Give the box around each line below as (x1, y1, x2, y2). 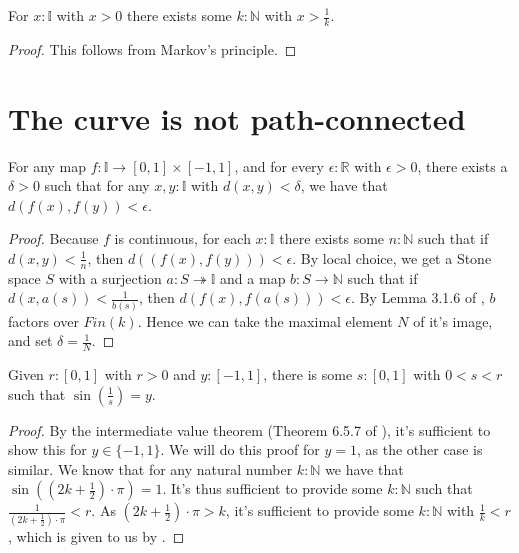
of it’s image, (413, 310, 493, 331)
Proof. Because (8, 228, 99, 249)
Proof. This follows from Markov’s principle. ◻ (8, 38, 297, 59)
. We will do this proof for (160, 439, 320, 460)
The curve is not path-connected (8, 97, 466, 138)
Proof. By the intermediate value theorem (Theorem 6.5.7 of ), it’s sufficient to (8, 419, 491, 440)
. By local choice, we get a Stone (292, 247, 492, 268)
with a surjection (58, 267, 162, 288)
